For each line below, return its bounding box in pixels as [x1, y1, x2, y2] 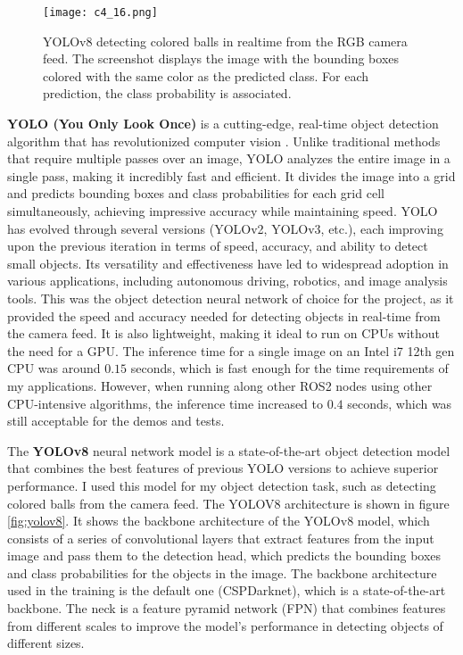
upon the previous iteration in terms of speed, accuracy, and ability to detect [7, 236, 428, 255]
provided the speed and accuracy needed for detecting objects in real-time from [7, 306, 441, 325]
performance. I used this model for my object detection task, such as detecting [7, 476, 436, 494]
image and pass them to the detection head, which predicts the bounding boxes [7, 546, 442, 565]
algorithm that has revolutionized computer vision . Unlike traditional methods [7, 131, 441, 150]
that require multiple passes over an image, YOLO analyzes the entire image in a [7, 149, 451, 168]
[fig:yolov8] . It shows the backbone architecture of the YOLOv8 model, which [7, 511, 430, 530]
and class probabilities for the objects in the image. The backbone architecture [7, 563, 437, 582]
